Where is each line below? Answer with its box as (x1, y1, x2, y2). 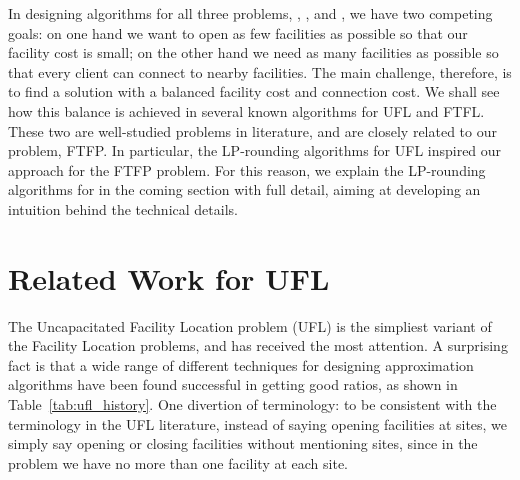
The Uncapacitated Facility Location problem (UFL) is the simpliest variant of (8, 315, 492, 336)
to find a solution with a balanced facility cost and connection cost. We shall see (8, 81, 500, 102)
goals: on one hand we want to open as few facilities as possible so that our (8, 22, 468, 43)
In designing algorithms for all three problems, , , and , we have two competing (8, 3, 493, 23)
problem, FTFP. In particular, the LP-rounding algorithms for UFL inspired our (8, 140, 502, 161)
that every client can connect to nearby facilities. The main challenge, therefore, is (8, 61, 512, 82)
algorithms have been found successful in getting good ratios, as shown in (8, 374, 458, 395)
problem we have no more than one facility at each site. (8, 452, 349, 473)
